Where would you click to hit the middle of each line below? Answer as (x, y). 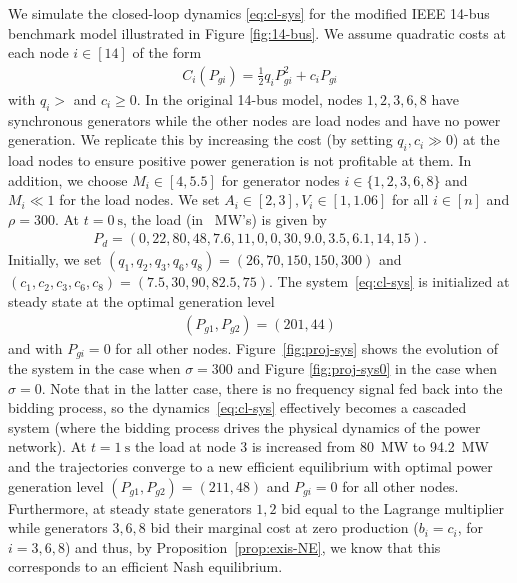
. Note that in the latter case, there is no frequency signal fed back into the (272, 387)
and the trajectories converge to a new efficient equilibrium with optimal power (250, 466)
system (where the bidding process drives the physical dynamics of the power (244, 426)
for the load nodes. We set (139, 199)
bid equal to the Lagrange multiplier (392, 507)
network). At (47, 446)
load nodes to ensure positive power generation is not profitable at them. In (240, 160)
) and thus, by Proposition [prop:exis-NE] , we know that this (252, 546)
